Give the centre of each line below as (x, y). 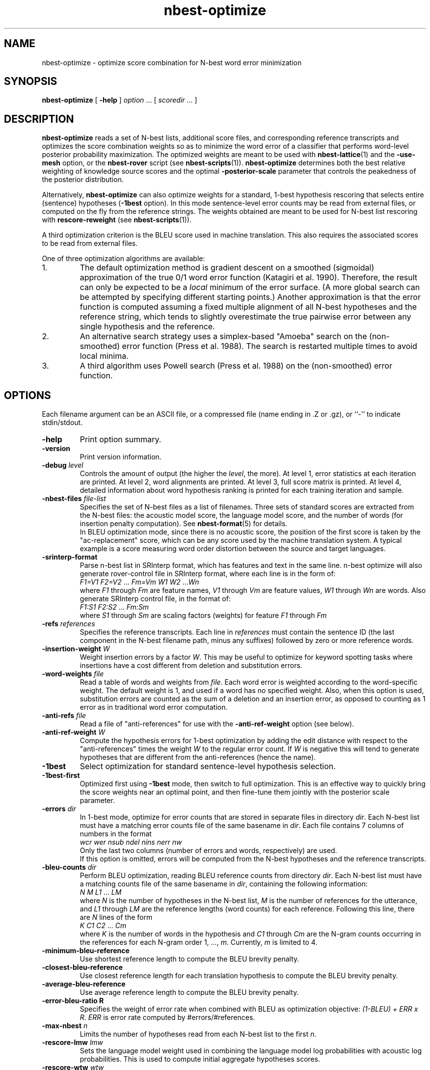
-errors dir (59, 809)
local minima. (104, 356)
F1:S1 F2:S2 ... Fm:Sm (114, 607)
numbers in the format (116, 834)
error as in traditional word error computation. (154, 707)
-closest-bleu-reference (82, 967)
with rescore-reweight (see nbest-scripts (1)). (117, 220)
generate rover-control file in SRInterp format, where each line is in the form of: (208, 574)
